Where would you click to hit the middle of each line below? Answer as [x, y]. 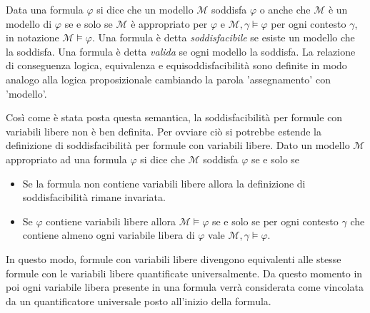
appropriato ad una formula [66, 159]
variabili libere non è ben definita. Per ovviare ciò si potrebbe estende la [164, 131]
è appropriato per [169, 23]
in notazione [32, 37]
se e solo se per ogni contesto [275, 221]
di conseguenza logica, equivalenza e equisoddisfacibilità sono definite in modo [176, 65]
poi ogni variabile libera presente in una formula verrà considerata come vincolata [185, 287]
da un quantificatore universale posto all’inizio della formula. [139, 301]
